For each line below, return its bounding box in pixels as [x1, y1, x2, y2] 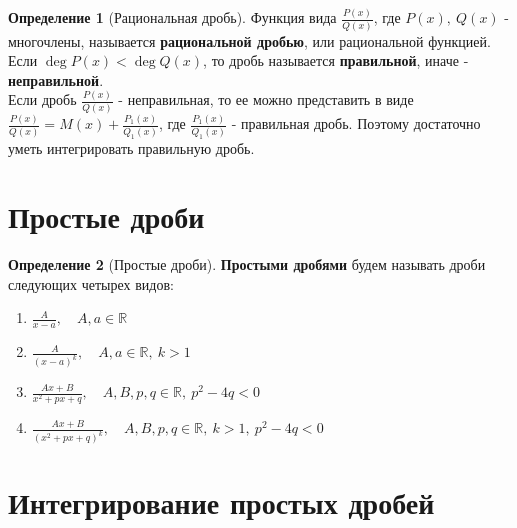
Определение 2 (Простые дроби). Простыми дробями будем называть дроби [8, 254, 486, 275]
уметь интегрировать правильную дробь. [8, 137, 255, 158]
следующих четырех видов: [8, 273, 174, 294]
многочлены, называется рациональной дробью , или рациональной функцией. [8, 30, 491, 51]
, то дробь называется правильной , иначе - [203, 50, 469, 71]
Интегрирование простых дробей [8, 482, 435, 523]
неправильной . [8, 69, 104, 90]
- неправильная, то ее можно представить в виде [118, 89, 414, 110]
